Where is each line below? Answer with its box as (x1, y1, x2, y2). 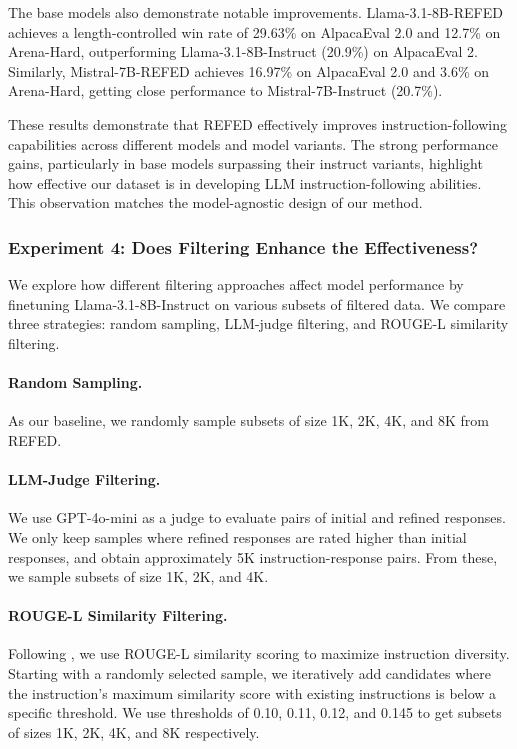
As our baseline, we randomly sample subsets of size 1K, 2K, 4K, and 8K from (8, 410, 489, 431)
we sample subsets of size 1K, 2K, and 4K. (8, 566, 269, 587)
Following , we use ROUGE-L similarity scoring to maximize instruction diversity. (8, 643, 510, 664)
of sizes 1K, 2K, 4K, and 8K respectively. (8, 721, 260, 742)
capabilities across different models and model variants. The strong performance (8, 133, 498, 154)
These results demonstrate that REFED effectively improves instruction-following (8, 113, 507, 134)
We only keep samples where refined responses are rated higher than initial (8, 526, 467, 547)
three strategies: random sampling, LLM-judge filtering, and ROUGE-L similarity (8, 313, 509, 334)
